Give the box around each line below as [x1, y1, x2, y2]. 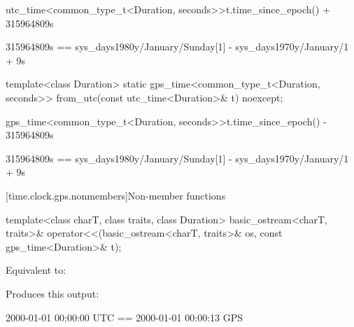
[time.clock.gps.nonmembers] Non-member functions [6, 188, 226, 202]
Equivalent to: [6, 263, 66, 277]
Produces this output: [6, 286, 99, 300]
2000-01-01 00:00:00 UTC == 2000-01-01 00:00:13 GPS [6, 309, 243, 324]
